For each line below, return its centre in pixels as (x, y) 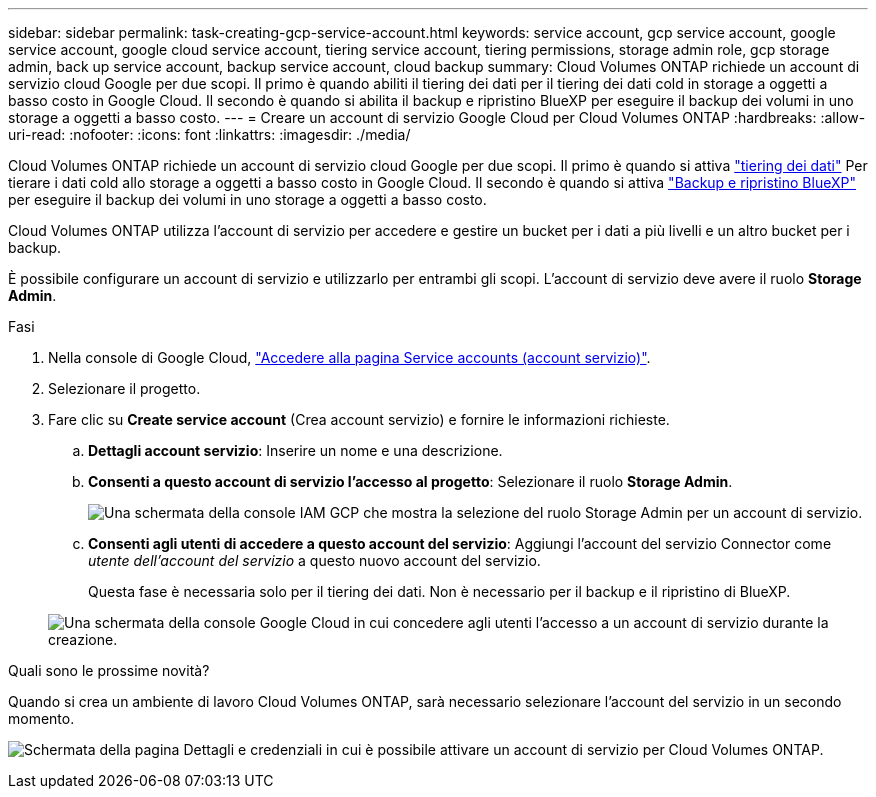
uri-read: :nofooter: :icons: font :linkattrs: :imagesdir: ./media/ (209, 134)
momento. (41, 718)
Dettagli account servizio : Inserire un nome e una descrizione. (295, 450)
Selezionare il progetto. (124, 388)
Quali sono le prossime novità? (109, 670)
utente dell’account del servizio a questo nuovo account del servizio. (314, 560)
